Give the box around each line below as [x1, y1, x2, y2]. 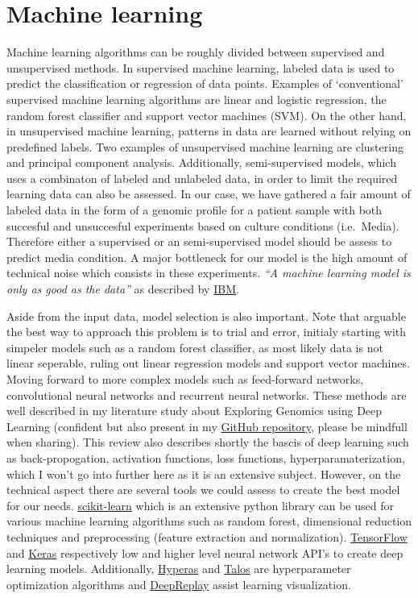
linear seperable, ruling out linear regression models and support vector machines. [6, 355, 410, 372]
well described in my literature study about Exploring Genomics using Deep [6, 402, 383, 419]
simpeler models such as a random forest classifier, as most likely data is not [6, 338, 383, 355]
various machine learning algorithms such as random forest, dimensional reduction [6, 513, 412, 529]
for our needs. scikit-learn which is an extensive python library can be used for [6, 496, 394, 513]
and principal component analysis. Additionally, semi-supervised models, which [6, 154, 396, 171]
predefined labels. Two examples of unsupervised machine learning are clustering [6, 138, 404, 155]
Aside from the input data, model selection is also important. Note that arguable [6, 307, 406, 324]
